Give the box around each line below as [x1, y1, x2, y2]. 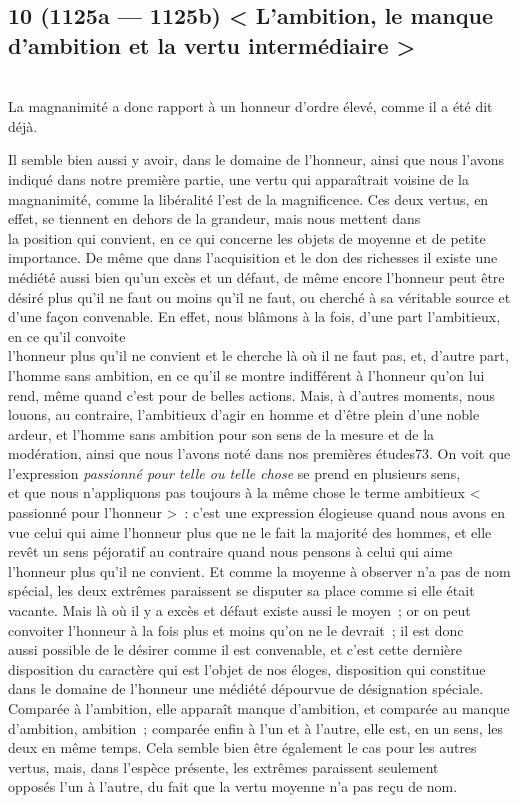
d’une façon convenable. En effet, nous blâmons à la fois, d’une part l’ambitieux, [8, 306, 501, 327]
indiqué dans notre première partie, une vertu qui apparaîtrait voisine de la [8, 168, 469, 189]
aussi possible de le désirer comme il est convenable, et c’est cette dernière [8, 639, 463, 660]
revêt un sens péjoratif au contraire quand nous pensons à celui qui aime [8, 541, 453, 562]
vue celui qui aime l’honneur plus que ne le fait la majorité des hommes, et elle [8, 521, 492, 542]
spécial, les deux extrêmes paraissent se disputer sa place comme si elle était [8, 580, 475, 601]
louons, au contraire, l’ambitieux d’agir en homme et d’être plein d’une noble [8, 404, 480, 425]
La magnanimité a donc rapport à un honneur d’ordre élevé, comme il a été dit [8, 96, 493, 117]
